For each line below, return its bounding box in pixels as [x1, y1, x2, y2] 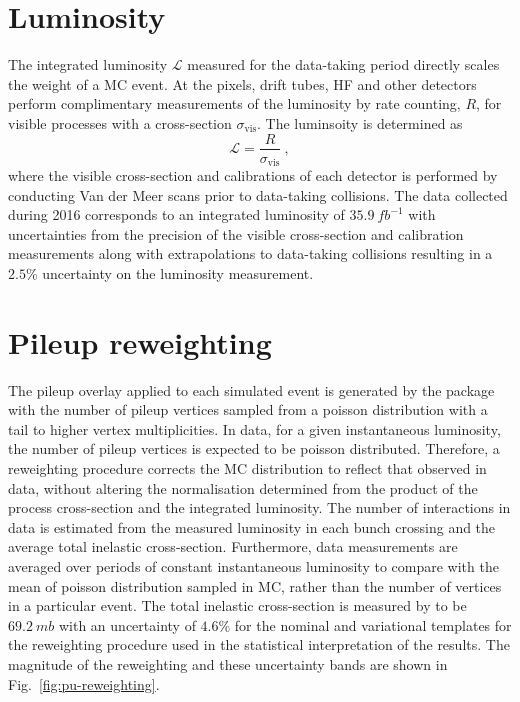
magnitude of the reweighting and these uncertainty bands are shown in [8, 654, 448, 675]
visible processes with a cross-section [8, 112, 232, 133]
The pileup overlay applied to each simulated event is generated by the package [8, 379, 495, 400]
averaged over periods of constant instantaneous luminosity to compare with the [8, 556, 499, 577]
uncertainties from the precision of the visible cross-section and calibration [8, 223, 464, 244]
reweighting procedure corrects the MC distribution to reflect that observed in [8, 458, 487, 479]
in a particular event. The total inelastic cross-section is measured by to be [8, 595, 467, 616]
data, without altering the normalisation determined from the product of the [8, 477, 478, 498]
